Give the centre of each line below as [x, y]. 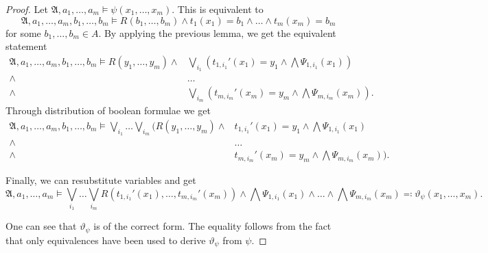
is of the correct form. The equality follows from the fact [212, 226]
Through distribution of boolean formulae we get [108, 110]
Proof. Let [27, 9]
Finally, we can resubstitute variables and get [101, 180]
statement [26, 46]
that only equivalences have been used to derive [106, 240]
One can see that [41, 226]
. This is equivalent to [218, 9]
